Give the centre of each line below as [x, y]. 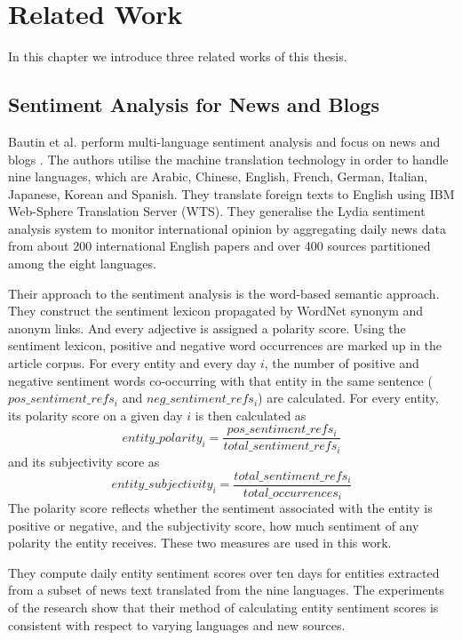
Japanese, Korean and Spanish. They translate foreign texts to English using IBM [231, 193]
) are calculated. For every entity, [348, 398]
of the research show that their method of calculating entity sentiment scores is [223, 608]
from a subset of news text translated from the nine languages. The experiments [226, 590]
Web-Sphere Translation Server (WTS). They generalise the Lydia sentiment [217, 211]
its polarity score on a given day [96, 415]
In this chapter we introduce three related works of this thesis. [178, 56]
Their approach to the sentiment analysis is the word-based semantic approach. [224, 293]
